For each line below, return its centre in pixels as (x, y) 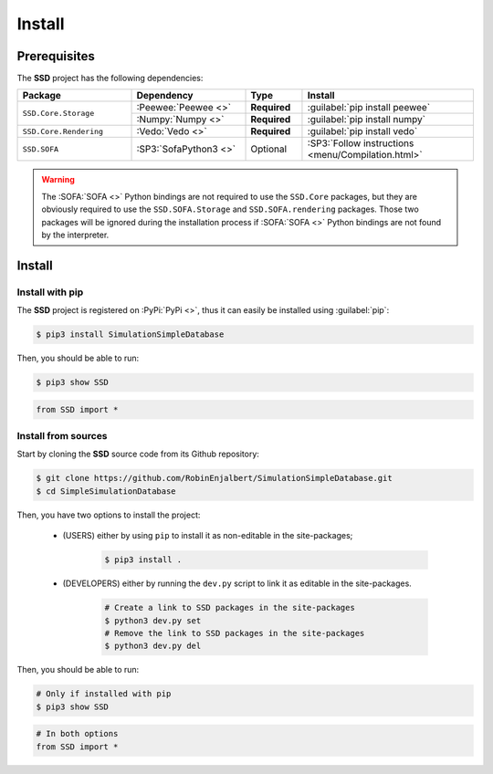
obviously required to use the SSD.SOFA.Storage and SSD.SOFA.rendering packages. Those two (230, 209)
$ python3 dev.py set (153, 620)
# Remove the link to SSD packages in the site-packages (235, 633)
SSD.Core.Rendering (63, 131)
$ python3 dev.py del (153, 646)
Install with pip (50, 292)
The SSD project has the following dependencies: (110, 78)
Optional (269, 149)
